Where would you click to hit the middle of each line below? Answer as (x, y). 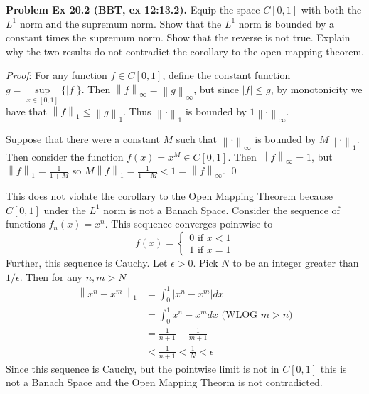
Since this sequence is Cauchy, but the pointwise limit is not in (143, 368)
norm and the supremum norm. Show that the (121, 23)
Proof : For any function (57, 75)
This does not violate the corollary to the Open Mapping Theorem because (170, 196)
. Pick (205, 262)
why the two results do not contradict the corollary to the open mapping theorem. (185, 51)
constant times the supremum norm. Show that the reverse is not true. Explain (178, 37)
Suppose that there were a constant (83, 138)
